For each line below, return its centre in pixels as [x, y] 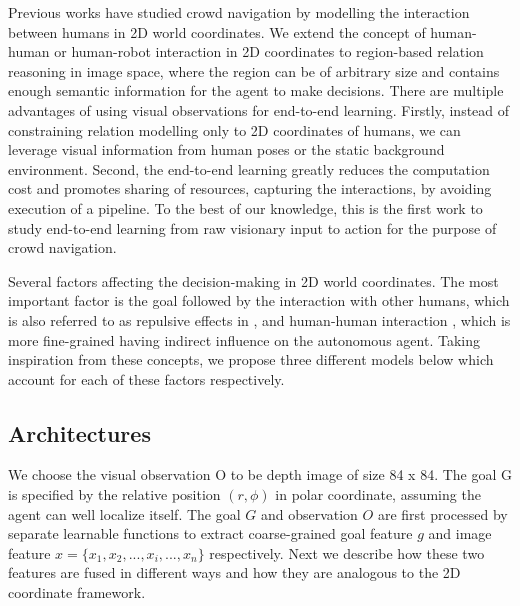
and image [460, 533]
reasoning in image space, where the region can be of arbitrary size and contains [254, 70]
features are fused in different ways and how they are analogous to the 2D [234, 572]
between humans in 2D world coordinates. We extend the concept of [217, 31]
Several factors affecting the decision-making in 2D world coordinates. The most [253, 280]
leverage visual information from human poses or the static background [226, 149]
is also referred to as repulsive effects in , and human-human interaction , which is [259, 319]
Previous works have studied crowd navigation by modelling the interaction [239, 12]
